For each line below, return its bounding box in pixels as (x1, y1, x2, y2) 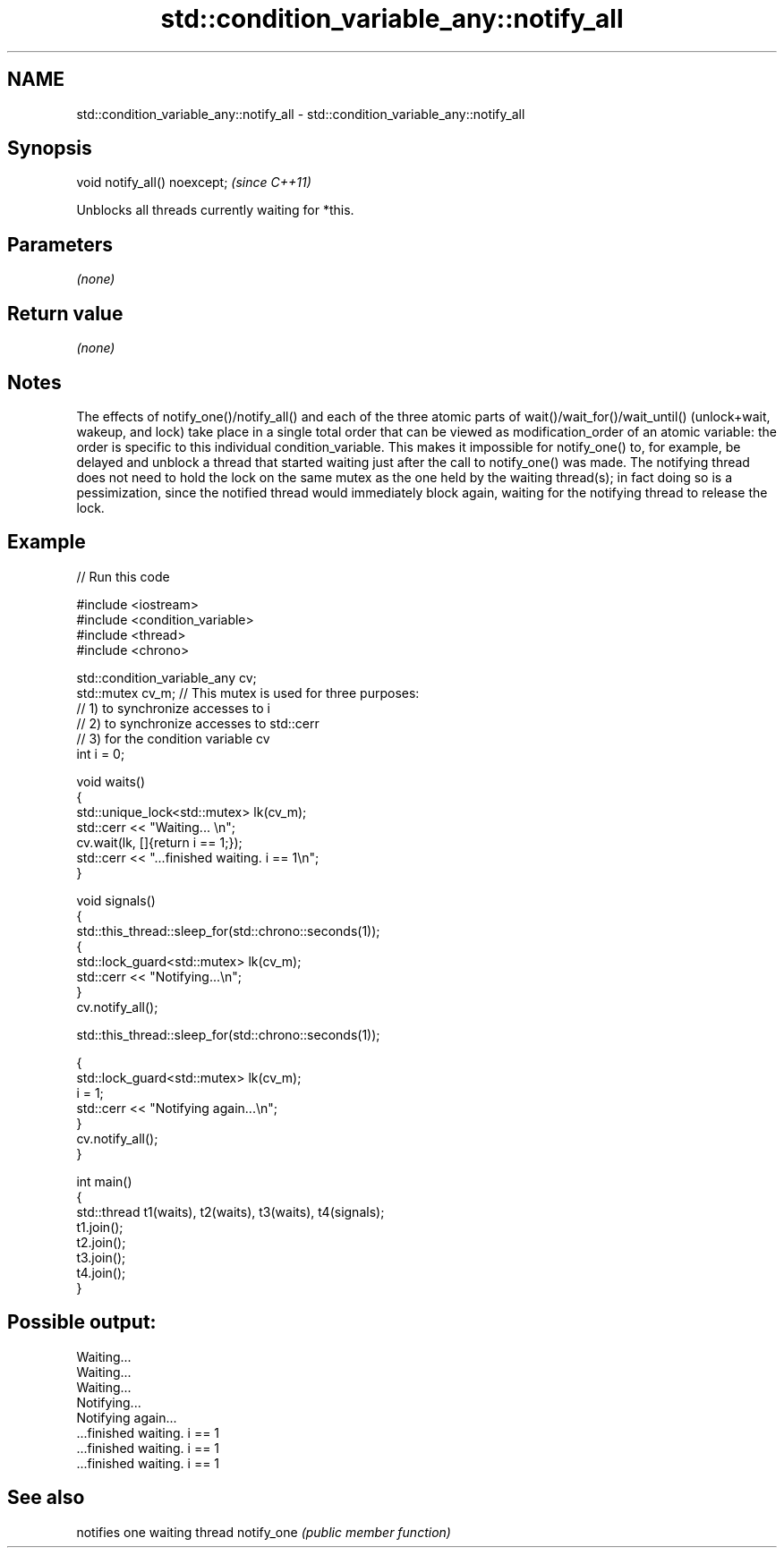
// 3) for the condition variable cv (76, 730, 270, 746)
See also (7, 1486, 85, 1509)
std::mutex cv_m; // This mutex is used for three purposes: (76, 684, 420, 701)
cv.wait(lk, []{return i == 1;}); (76, 834, 243, 850)
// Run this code (76, 568, 170, 584)
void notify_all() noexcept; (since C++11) (76, 174, 311, 191)
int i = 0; (76, 745, 125, 761)
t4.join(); (76, 1264, 126, 1280)
